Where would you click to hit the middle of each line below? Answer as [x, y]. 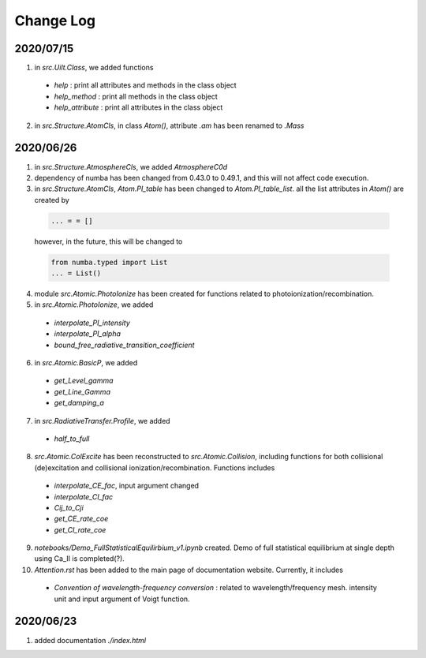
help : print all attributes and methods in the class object [145, 85]
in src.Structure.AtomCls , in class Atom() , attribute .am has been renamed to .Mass [169, 125]
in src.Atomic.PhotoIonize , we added [94, 305]
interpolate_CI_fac [84, 496]
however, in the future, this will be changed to [108, 241]
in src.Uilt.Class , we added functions [94, 68]
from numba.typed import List [109, 262]
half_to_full [72, 439]
